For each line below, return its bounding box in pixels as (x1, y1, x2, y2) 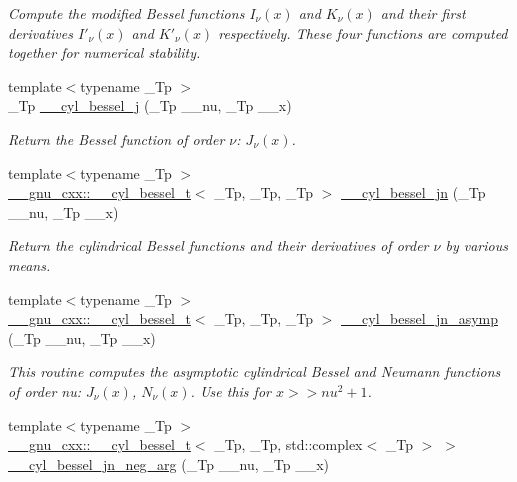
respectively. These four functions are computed (218, 22, 508, 43)
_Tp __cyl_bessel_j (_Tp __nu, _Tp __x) (8, 95, 292, 116)
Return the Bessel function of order (8, 128, 225, 149)
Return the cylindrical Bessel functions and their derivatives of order (8, 235, 429, 256)
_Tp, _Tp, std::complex (214, 434, 363, 455)
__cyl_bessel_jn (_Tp (341, 182, 486, 203)
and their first (380, 3, 466, 23)
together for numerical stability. (8, 42, 201, 63)
